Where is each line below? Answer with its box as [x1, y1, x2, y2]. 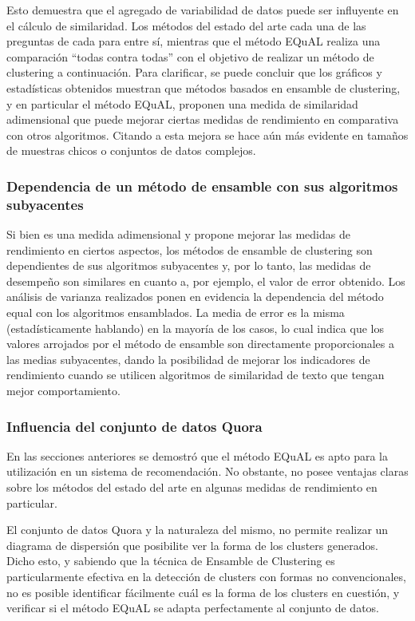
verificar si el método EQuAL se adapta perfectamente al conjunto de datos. [6, 599, 379, 616]
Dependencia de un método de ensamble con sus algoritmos [6, 176, 398, 196]
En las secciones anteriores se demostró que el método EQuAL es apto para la [6, 447, 388, 464]
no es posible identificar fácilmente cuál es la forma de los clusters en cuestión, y [6, 583, 400, 600]
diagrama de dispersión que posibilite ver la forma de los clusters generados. [6, 536, 378, 553]
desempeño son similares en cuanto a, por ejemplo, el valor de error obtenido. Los [6, 272, 405, 289]
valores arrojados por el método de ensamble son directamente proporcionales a [6, 335, 394, 352]
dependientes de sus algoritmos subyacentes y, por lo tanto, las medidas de [6, 257, 371, 274]
